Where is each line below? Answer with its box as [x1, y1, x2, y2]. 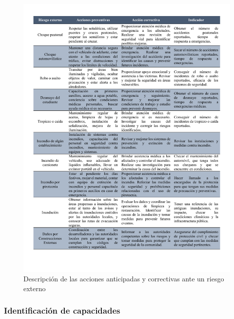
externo [23, 283, 46, 294]
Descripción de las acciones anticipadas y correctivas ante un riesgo [23, 274, 224, 284]
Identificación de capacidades [4, 304, 120, 316]
